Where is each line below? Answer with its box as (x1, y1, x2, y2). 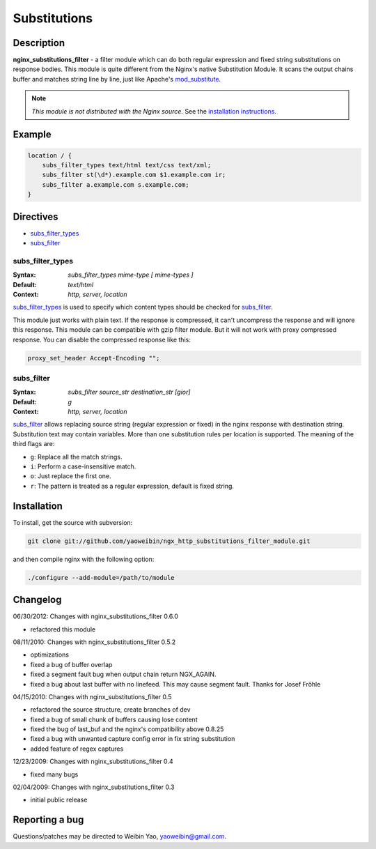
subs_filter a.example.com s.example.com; (42, 181, 189, 188)
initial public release (30, 795, 88, 804)
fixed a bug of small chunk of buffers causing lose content (30, 715, 198, 724)
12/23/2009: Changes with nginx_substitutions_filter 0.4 (13, 757, 173, 766)
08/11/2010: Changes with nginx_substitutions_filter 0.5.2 (13, 638, 176, 646)
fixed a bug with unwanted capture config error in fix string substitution (30, 735, 235, 743)
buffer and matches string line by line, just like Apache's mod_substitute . (13, 75, 221, 83)
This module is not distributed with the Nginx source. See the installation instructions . (31, 107, 276, 115)
